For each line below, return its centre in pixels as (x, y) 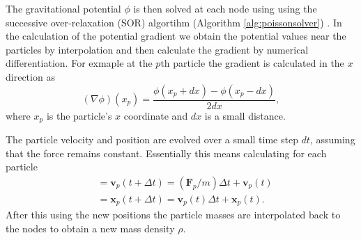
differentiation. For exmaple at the (79, 63)
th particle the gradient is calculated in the (252, 63)
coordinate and (156, 115)
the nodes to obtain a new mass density (90, 228)
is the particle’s (79, 115)
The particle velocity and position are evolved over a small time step (152, 139)
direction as (30, 76)
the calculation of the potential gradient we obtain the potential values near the (176, 36)
